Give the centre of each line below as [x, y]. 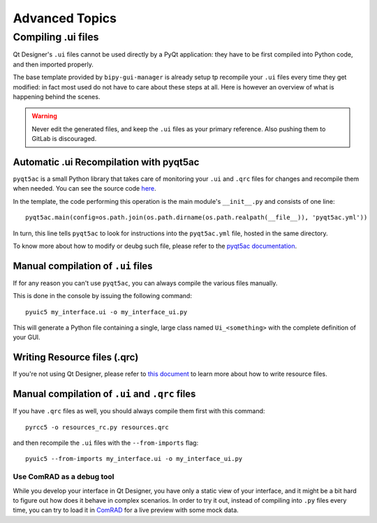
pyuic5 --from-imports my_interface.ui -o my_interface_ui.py [134, 459]
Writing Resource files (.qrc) [76, 357]
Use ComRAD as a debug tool [64, 477]
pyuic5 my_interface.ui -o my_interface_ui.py [106, 312]
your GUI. [27, 337]
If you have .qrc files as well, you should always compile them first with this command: [139, 411]
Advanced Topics [65, 18]
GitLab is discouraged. [64, 139]
